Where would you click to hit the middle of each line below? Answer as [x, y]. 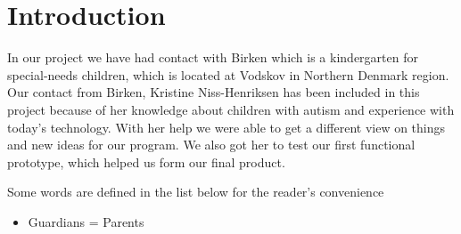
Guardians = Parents [86, 221]
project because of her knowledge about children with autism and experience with [231, 109]
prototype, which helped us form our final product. [146, 161]
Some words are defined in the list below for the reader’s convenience [196, 192]
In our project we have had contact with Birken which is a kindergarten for [213, 57]
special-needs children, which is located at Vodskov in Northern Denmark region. [228, 74]
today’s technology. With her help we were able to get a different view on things [226, 127]
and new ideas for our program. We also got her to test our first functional [211, 145]
